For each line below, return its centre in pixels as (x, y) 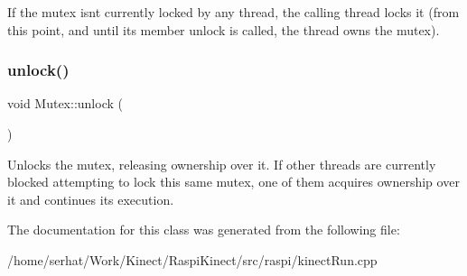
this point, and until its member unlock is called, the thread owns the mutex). (224, 29)
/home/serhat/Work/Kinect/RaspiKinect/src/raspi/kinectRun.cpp (192, 259)
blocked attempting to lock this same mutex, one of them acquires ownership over (233, 182)
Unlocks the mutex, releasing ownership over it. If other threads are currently (222, 164)
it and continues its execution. (91, 199)
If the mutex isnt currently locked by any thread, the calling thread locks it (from (233, 12)
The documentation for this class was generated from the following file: (204, 230)
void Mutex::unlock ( (65, 103)
